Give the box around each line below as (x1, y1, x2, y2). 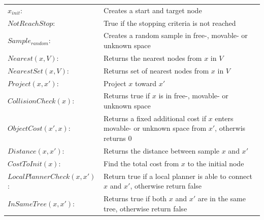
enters (215, 113, 234, 123)
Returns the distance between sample (104, 145, 220, 156)
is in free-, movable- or (158, 90, 228, 101)
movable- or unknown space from (104, 123, 207, 133)
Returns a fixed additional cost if (104, 113, 206, 123)
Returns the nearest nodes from (104, 52, 202, 63)
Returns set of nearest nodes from (104, 65, 209, 76)
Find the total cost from (104, 158, 179, 168)
